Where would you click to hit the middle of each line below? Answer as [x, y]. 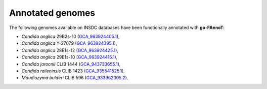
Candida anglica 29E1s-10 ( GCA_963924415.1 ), [69, 57]
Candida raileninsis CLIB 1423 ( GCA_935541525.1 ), [73, 71]
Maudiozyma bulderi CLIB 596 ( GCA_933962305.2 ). [75, 78]
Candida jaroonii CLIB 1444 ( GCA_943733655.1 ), [71, 64]
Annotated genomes [52, 13]
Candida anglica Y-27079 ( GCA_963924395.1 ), [69, 43]
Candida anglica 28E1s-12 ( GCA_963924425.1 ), [70, 50]
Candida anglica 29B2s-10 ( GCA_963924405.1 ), [70, 36]
